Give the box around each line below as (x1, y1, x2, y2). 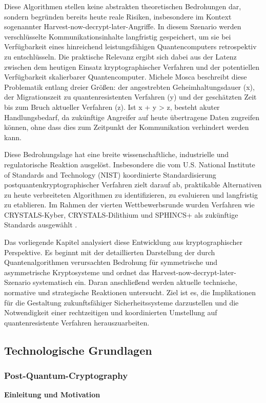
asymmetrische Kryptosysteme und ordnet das (4, 266, 150, 277)
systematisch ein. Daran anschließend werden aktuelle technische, (33, 277, 237, 287)
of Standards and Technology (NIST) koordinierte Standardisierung (4, 169, 216, 180)
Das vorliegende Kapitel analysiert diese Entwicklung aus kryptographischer (4, 237, 242, 247)
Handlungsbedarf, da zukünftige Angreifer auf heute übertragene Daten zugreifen (4, 111, 259, 122)
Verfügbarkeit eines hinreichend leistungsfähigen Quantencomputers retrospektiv (4, 41, 257, 52)
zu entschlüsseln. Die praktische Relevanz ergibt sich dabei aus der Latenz (4, 51, 237, 62)
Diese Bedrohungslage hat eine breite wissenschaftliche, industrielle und (4, 149, 229, 160)
